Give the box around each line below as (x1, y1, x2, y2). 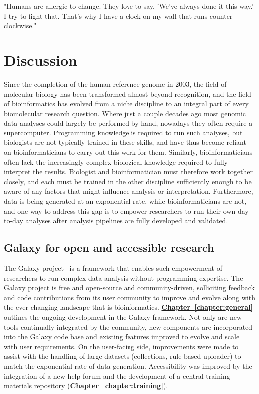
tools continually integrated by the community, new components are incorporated (4, 321, 253, 332)
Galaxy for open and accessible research (4, 240, 214, 255)
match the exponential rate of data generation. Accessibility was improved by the (4, 360, 252, 371)
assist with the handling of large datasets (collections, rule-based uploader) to (4, 351, 241, 361)
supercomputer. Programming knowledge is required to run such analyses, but (4, 127, 243, 137)
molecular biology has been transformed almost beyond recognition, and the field (4, 88, 251, 99)
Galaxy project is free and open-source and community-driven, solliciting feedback (4, 282, 255, 293)
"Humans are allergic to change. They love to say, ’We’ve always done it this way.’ (4, 1, 254, 11)
